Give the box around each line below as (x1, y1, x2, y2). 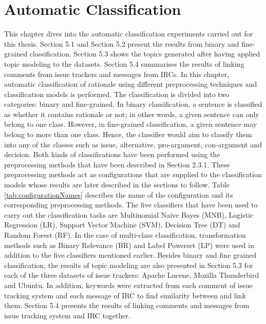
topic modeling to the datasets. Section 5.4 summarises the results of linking (4, 58, 244, 69)
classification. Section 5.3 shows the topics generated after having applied (29, 48, 260, 59)
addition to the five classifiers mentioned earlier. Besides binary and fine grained (4, 250, 257, 260)
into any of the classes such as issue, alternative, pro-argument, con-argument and (4, 139, 262, 149)
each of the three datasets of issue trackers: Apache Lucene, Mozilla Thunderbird (4, 270, 259, 280)
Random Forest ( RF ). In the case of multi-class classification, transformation (4, 230, 246, 240)
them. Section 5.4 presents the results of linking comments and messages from (4, 300, 250, 311)
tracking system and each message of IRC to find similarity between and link (4, 290, 246, 300)
